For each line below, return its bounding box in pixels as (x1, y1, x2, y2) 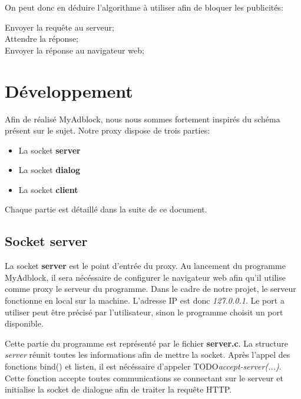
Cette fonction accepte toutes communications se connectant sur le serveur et (5, 371, 283, 384)
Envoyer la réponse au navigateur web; (5, 44, 144, 56)
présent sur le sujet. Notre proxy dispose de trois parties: (5, 124, 210, 137)
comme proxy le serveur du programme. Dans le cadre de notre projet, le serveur (5, 282, 296, 295)
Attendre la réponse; (5, 32, 78, 45)
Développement (5, 78, 133, 102)
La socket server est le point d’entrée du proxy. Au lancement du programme (5, 260, 286, 272)
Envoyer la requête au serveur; (5, 21, 114, 33)
